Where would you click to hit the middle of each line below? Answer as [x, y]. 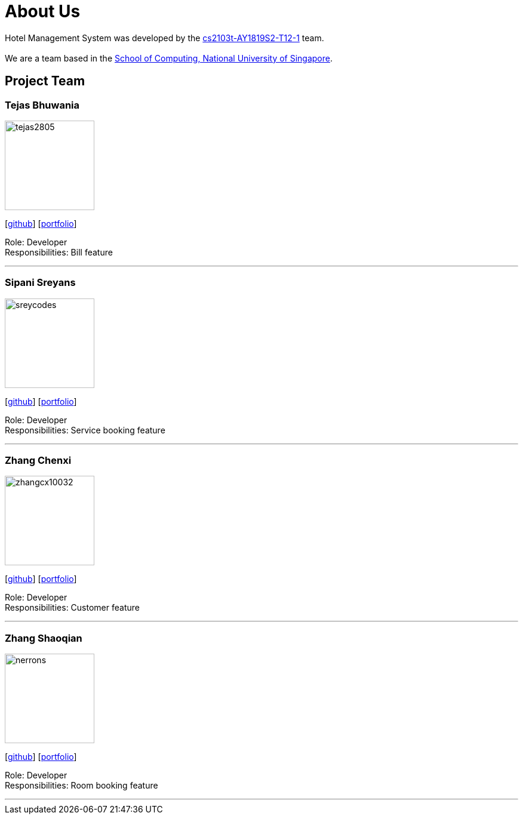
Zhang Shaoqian [44, 638]
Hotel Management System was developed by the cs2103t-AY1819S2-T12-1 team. [164, 38]
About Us [43, 11]
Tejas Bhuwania [42, 105]
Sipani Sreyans [40, 283]
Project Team [45, 81]
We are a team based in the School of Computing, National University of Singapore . [169, 58]
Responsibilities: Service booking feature [85, 430]
